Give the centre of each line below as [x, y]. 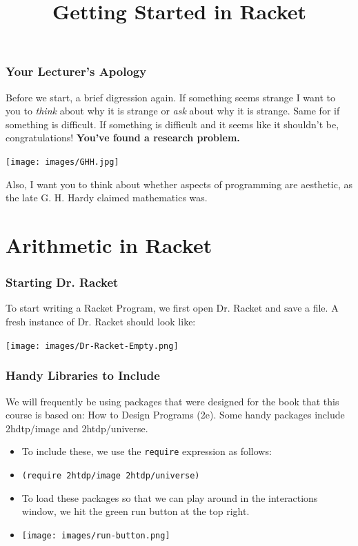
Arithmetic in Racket [109, 245]
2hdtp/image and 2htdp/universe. [77, 428]
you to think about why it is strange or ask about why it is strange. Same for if [173, 111]
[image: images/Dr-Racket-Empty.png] [92, 346]
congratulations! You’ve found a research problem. [123, 138]
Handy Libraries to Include [83, 375]
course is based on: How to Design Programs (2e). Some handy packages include [175, 415]
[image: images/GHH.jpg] [62, 162]
